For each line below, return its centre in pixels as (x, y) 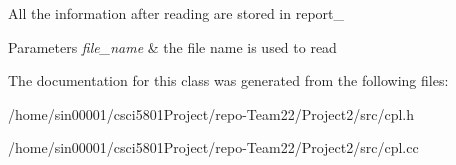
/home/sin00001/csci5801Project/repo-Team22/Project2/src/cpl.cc (213, 147)
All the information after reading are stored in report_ (176, 13)
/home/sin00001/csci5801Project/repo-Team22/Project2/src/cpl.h (211, 113)
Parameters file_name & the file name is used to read (172, 46)
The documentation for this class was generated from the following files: (228, 80)
